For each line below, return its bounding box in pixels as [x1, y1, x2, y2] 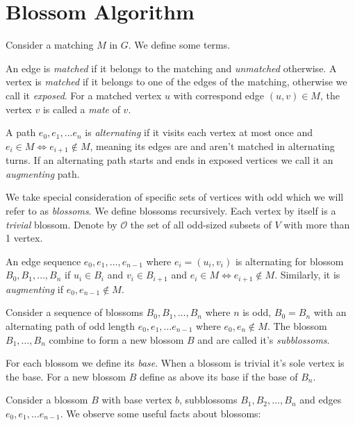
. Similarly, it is [274, 267, 340, 282]
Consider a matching [6, 37, 94, 52]
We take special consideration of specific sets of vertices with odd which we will [6, 190, 344, 204]
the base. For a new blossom [6, 369, 126, 383]
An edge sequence [6, 253, 81, 268]
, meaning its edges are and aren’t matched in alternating [90, 138, 335, 153]
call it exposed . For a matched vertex [6, 87, 162, 102]
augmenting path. [6, 166, 80, 181]
